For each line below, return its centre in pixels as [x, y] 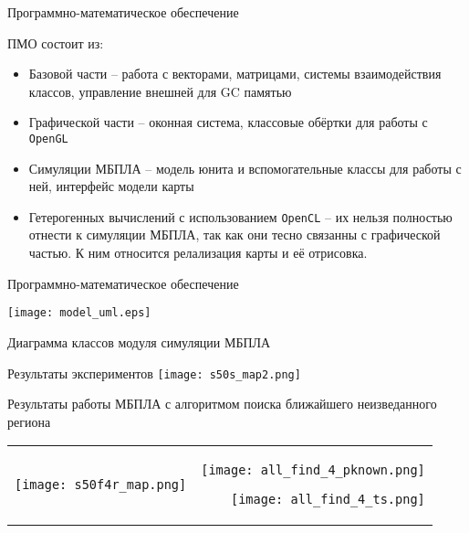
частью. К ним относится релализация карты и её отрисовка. [198, 253]
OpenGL [48, 139]
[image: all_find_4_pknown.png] [313, 470]
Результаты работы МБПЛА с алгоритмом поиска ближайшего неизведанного [222, 404]
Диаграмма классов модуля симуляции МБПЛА [139, 341]
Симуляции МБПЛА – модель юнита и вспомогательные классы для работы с [245, 168]
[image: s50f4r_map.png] [101, 485]
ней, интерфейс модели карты [111, 186]
